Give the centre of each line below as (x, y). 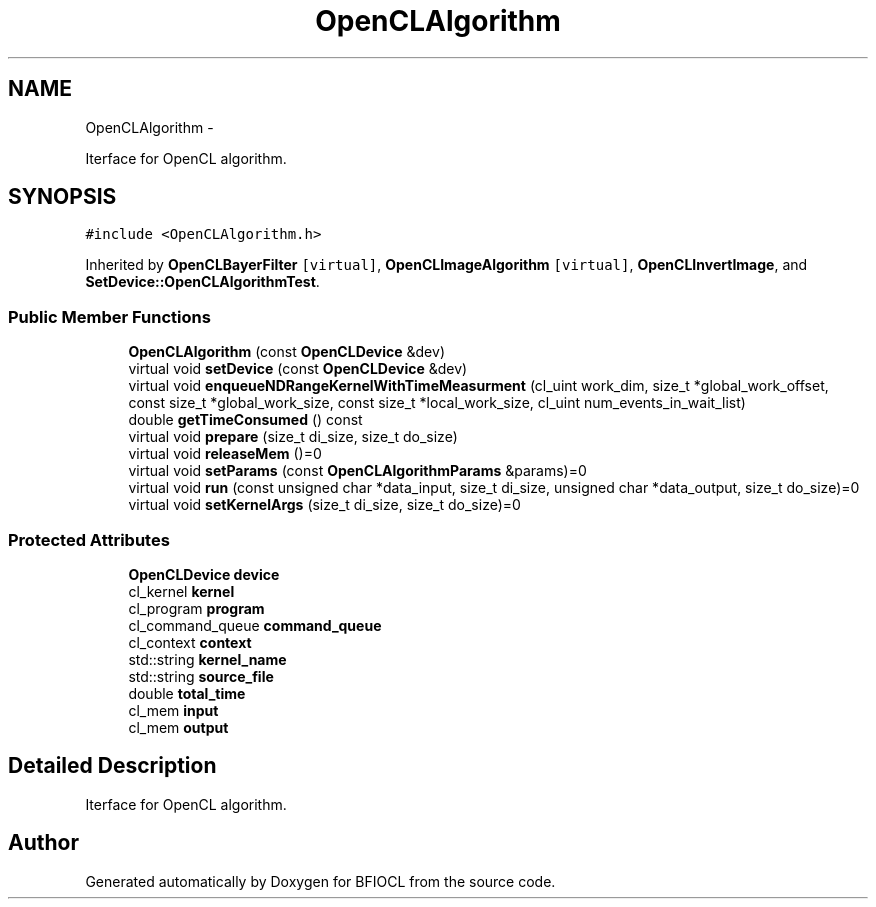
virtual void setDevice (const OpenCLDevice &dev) (298, 369)
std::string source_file (201, 676)
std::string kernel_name (207, 659)
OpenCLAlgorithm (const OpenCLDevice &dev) (286, 352)
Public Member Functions (109, 316)
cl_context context (190, 642)
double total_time (187, 693)
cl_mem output (178, 727)
